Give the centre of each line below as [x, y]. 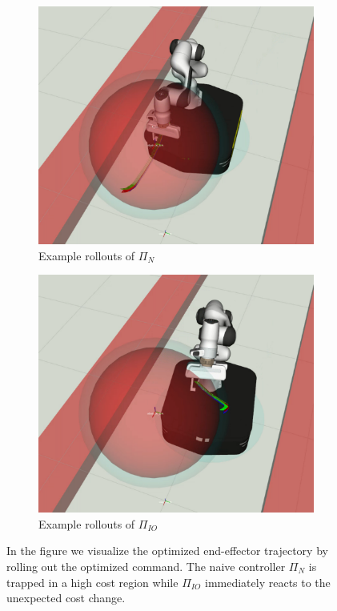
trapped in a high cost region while [92, 582]
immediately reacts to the [268, 582]
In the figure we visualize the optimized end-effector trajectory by [167, 551]
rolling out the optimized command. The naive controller [146, 566]
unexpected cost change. [66, 598]
